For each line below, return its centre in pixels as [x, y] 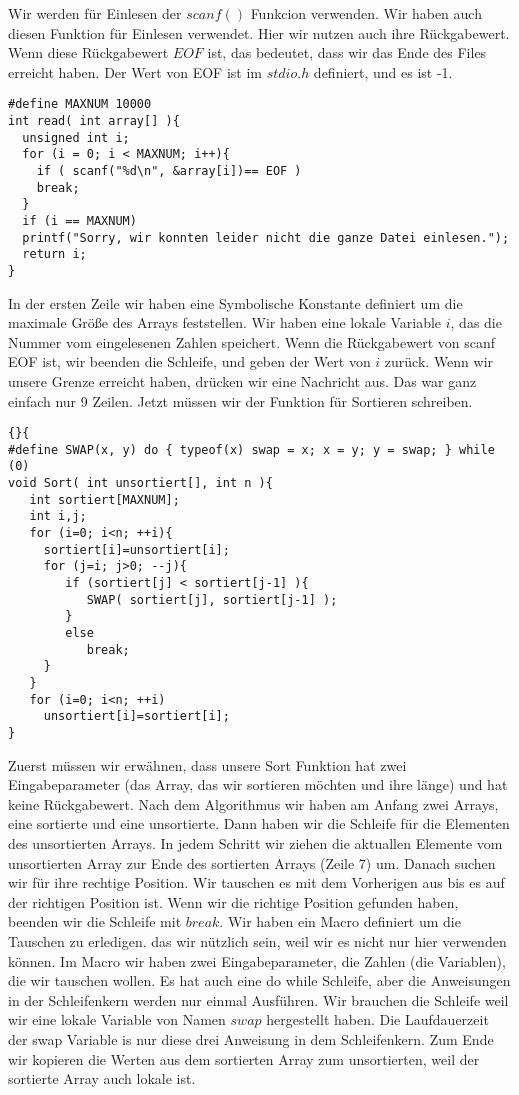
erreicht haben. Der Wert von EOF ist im [135, 71]
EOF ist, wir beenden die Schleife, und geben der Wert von [189, 361]
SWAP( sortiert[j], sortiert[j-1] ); [212, 599]
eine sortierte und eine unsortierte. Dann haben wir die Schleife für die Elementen [259, 823]
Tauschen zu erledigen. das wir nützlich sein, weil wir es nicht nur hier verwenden [257, 940]
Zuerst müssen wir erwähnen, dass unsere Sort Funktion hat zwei [207, 764]
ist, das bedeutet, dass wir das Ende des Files [347, 52]
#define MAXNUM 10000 [80, 104]
